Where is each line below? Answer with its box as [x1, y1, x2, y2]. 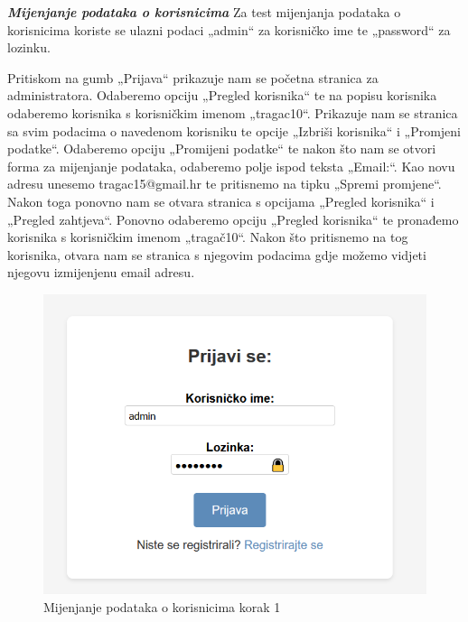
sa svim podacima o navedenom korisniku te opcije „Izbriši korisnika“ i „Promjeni [7, 121, 462, 140]
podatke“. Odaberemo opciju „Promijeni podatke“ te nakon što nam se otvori [7, 139, 436, 158]
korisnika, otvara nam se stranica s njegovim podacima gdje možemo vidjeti [7, 245, 426, 264]
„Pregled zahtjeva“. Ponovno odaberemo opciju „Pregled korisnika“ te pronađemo [7, 209, 459, 228]
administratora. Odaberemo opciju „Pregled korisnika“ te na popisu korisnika [7, 86, 437, 105]
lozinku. [7, 38, 51, 57]
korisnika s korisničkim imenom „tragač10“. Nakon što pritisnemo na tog [7, 227, 408, 246]
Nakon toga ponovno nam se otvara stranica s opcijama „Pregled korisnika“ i [7, 191, 435, 210]
